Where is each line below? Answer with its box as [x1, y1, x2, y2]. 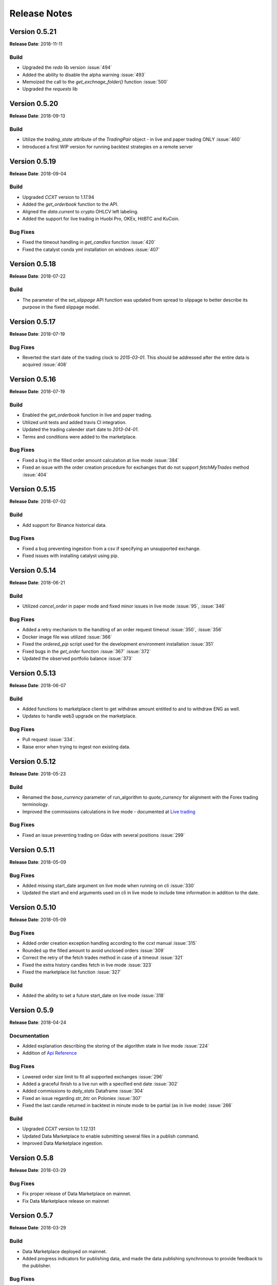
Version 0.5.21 [9, 27, 57, 36]
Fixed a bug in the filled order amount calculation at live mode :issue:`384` [22, 457, 180, 463]
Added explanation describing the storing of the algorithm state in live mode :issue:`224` [22, 1043, 209, 1049]
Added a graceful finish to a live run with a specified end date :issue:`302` [22, 1081, 179, 1087]
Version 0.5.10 [9, 903, 56, 912]
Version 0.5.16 [9, 375, 56, 384]
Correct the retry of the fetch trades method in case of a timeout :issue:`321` [22, 954, 184, 961]
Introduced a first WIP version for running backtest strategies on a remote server [22, 143, 193, 150]
